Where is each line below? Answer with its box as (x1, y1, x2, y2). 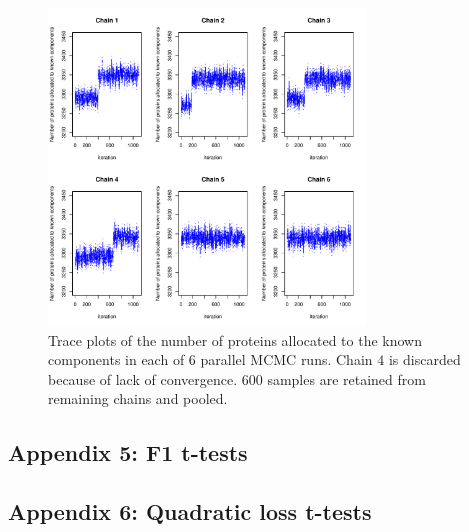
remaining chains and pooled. (48, 388, 228, 409)
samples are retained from (267, 368, 426, 389)
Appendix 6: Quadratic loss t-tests (8, 496, 372, 527)
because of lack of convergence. (48, 368, 238, 389)
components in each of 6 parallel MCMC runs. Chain (48, 349, 373, 370)
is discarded (388, 349, 461, 370)
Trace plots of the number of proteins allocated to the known (48, 329, 422, 350)
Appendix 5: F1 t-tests (8, 437, 248, 468)
